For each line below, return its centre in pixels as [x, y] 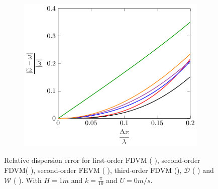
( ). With [28, 180]
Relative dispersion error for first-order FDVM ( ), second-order [102, 160]
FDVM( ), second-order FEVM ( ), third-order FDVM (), [93, 170]
